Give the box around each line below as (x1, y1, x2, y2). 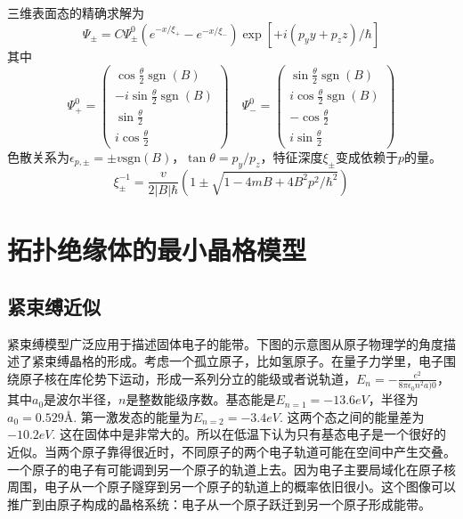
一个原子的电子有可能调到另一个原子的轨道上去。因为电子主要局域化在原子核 (7, 459, 456, 478)
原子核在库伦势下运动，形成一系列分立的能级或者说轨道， (19, 369, 356, 387)
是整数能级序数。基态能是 (126, 390, 276, 409)
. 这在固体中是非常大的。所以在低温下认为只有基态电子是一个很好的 (52, 425, 447, 443)
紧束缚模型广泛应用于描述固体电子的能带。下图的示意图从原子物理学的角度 (7, 334, 443, 353)
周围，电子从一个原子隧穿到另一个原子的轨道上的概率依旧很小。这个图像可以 (7, 477, 456, 496)
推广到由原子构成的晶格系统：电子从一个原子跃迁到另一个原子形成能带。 (7, 494, 431, 513)
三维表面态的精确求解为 (7, 4, 144, 21)
